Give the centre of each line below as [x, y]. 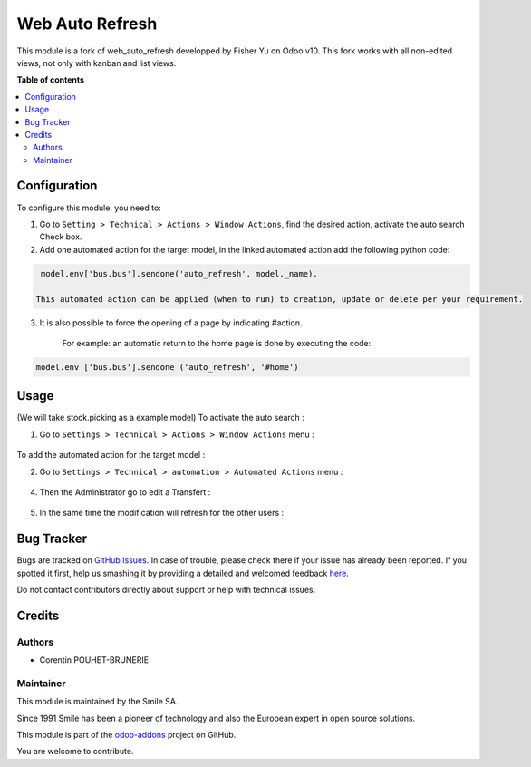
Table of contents [51, 80]
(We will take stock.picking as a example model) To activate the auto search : [161, 418]
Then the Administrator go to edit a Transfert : [125, 492]
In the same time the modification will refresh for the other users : [162, 513]
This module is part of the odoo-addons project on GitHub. [126, 735]
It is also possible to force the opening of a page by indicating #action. [171, 323]
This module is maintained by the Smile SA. [97, 702]
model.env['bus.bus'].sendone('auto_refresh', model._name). [179, 273]
